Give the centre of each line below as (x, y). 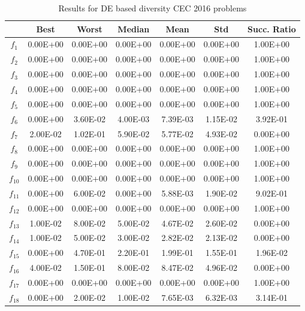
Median (134, 28)
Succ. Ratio (272, 28)
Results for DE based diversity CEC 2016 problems (152, 8)
